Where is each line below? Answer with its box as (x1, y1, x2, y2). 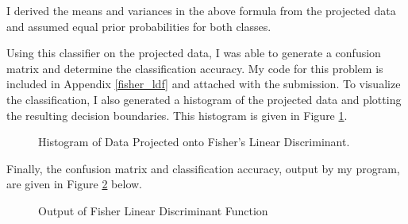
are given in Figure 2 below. (6, 176, 143, 192)
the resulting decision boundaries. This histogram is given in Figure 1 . (6, 106, 348, 123)
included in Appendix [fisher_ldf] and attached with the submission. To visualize (6, 75, 401, 92)
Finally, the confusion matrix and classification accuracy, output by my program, (6, 160, 400, 176)
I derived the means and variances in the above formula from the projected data (6, 2, 396, 18)
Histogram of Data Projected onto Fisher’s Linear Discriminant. (38, 133, 350, 150)
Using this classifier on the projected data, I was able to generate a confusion (6, 44, 381, 61)
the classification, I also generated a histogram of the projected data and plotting (6, 91, 402, 107)
